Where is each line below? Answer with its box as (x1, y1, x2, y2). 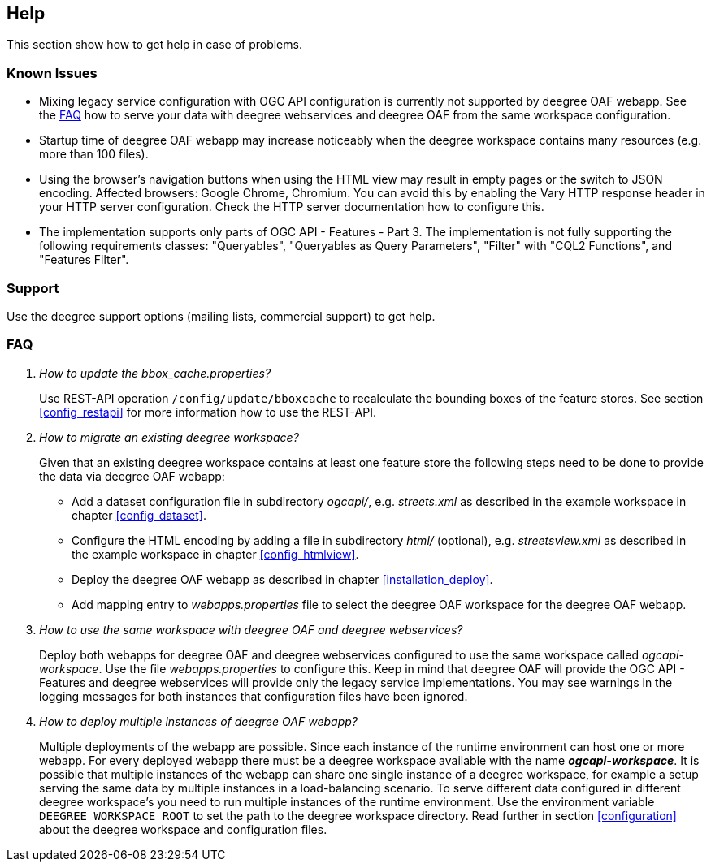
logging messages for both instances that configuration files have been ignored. (39, 689, 468, 703)
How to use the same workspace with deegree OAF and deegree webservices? (39, 622, 463, 637)
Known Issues (7, 64, 98, 81)
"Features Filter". (39, 253, 129, 267)
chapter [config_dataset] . (72, 507, 206, 522)
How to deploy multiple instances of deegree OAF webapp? (39, 714, 358, 728)
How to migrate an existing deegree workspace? (39, 430, 299, 444)
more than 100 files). (39, 147, 149, 162)
